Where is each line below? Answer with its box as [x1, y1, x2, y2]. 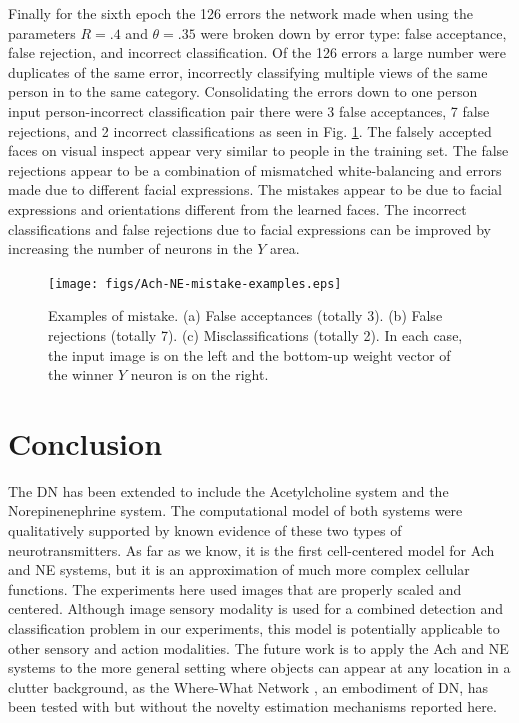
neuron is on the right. [130, 364, 269, 385]
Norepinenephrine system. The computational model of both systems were [8, 500, 463, 521]
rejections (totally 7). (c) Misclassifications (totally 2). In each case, [48, 324, 463, 345]
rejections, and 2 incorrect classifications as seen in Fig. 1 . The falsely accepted [8, 120, 492, 141]
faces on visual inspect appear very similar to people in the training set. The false [8, 140, 509, 161]
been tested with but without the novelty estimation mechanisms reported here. [8, 696, 497, 717]
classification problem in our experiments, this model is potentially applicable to [8, 618, 500, 639]
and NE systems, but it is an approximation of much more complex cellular [8, 559, 470, 580]
